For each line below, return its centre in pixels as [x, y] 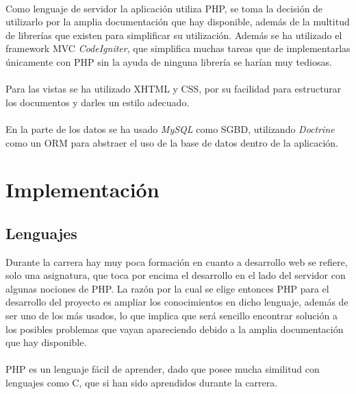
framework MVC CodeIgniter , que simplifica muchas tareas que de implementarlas [178, 48]
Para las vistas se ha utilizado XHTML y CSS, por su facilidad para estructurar [174, 89]
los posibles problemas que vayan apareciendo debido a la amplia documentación [175, 329]
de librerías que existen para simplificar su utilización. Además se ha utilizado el [174, 35]
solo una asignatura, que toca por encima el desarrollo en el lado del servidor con [176, 275]
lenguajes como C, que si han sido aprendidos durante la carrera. [142, 383]
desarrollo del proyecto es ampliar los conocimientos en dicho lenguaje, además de [177, 302]
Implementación [82, 189]
